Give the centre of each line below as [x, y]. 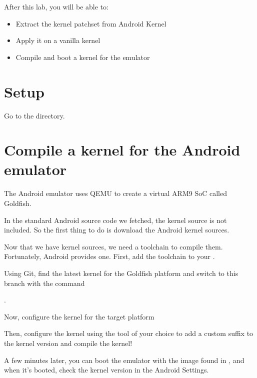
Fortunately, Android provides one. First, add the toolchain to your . [109, 256]
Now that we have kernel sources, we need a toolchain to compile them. [113, 246]
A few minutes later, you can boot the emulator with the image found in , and [124, 360]
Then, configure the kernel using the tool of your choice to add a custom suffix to [129, 333]
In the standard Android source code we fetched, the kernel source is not [115, 220]
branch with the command [44, 283]
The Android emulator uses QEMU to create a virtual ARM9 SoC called [115, 193]
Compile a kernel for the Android [122, 150]
